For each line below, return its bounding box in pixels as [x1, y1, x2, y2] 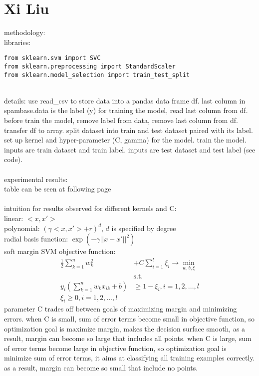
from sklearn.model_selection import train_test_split [4, 71, 190, 78]
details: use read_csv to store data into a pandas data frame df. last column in [4, 95, 246, 105]
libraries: [4, 36, 31, 47]
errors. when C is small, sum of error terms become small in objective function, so [4, 313, 255, 324]
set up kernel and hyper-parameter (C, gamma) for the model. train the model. [4, 134, 247, 145]
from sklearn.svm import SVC [4, 54, 101, 62]
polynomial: [4, 222, 40, 233]
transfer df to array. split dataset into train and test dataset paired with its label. [4, 124, 253, 135]
